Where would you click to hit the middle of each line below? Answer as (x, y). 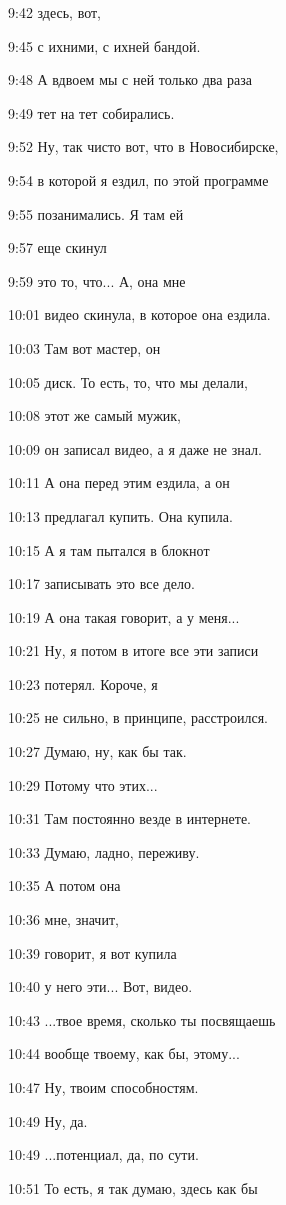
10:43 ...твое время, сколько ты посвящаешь (142, 1019)
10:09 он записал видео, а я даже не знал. (135, 448)
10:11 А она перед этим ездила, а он (119, 482)
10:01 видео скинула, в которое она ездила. (139, 314)
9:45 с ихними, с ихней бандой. (104, 45)
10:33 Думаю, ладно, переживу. (104, 851)
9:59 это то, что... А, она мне (97, 280)
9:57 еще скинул (57, 247)
